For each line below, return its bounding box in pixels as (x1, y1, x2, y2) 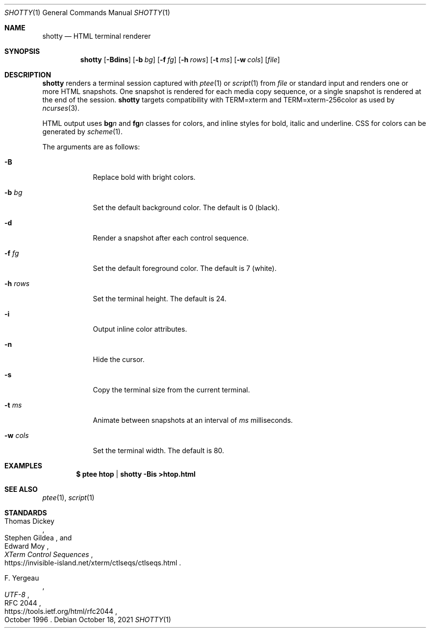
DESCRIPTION (4, 71, 51, 79)
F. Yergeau (4, 574, 39, 582)
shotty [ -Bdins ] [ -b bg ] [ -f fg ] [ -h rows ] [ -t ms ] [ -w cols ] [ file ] (80, 55, 280, 64)
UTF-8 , (4, 590, 29, 599)
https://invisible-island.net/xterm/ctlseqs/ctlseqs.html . (4, 559, 181, 567)
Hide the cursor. (93, 355, 145, 364)
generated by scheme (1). (42, 127, 123, 136)
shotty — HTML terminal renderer (42, 32, 151, 40)
